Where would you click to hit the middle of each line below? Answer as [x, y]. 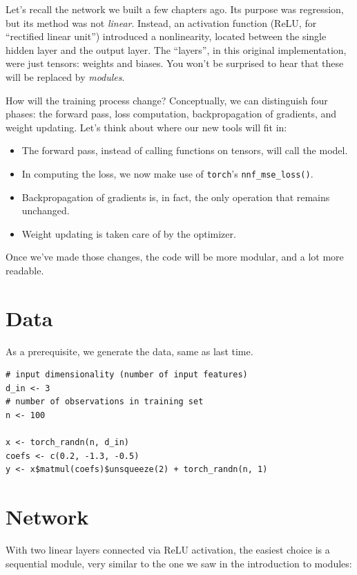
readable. [25, 270]
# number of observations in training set [105, 402]
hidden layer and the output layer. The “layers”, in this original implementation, [176, 49]
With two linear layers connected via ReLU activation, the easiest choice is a [168, 550]
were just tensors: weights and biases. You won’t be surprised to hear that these [175, 63]
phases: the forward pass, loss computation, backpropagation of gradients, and [171, 114]
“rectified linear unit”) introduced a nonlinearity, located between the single [166, 36]
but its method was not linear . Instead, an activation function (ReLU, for [161, 22]
